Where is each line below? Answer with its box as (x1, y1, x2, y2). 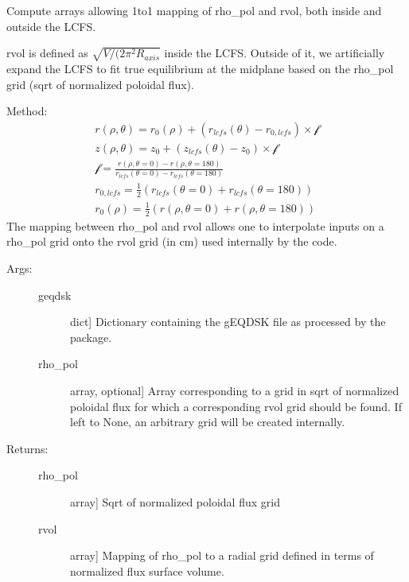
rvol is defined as (6, 45, 88, 61)
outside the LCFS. (6, 17, 96, 34)
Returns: (6, 440, 49, 456)
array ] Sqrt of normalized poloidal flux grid (70, 493, 280, 510)
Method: (6, 103, 48, 119)
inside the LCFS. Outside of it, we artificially (164, 45, 385, 61)
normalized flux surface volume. (70, 562, 224, 579)
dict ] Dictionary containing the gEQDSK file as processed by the (70, 313, 386, 330)
